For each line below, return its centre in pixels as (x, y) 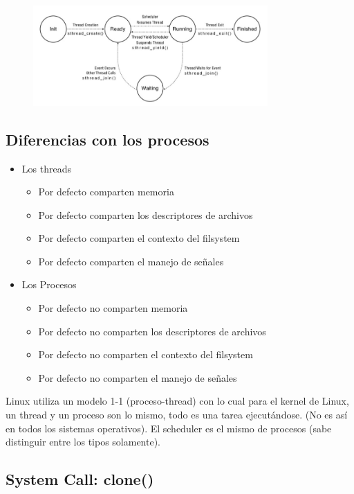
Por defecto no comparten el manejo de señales (138, 377)
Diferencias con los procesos (108, 139)
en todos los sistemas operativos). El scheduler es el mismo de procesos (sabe (169, 428)
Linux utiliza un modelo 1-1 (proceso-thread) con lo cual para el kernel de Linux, (177, 401)
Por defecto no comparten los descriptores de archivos (152, 331)
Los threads (46, 168)
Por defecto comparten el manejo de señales (131, 261)
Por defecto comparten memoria (106, 192)
